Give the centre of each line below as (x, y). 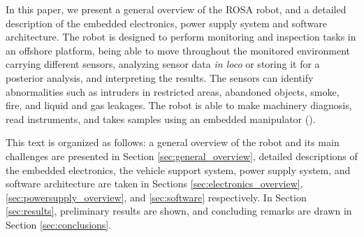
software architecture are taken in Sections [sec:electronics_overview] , (154, 184)
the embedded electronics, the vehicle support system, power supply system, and (178, 170)
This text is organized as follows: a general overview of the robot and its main (173, 142)
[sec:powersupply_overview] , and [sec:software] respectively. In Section (156, 197)
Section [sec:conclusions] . (59, 224)
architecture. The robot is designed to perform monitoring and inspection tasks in (181, 37)
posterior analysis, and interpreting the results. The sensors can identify (160, 77)
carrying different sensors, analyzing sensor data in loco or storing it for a (163, 64)
